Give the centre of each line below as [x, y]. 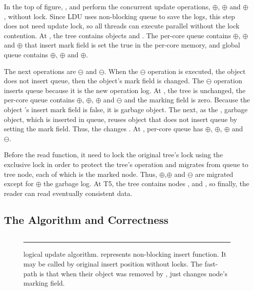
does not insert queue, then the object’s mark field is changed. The [104, 81]
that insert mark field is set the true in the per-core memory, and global [132, 45]
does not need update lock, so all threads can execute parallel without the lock [122, 26]
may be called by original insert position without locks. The [113, 264]
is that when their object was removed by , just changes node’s [133, 273]
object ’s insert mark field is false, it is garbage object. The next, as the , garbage [126, 109]
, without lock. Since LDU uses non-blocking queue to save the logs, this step [119, 16]
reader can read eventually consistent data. [68, 193]
